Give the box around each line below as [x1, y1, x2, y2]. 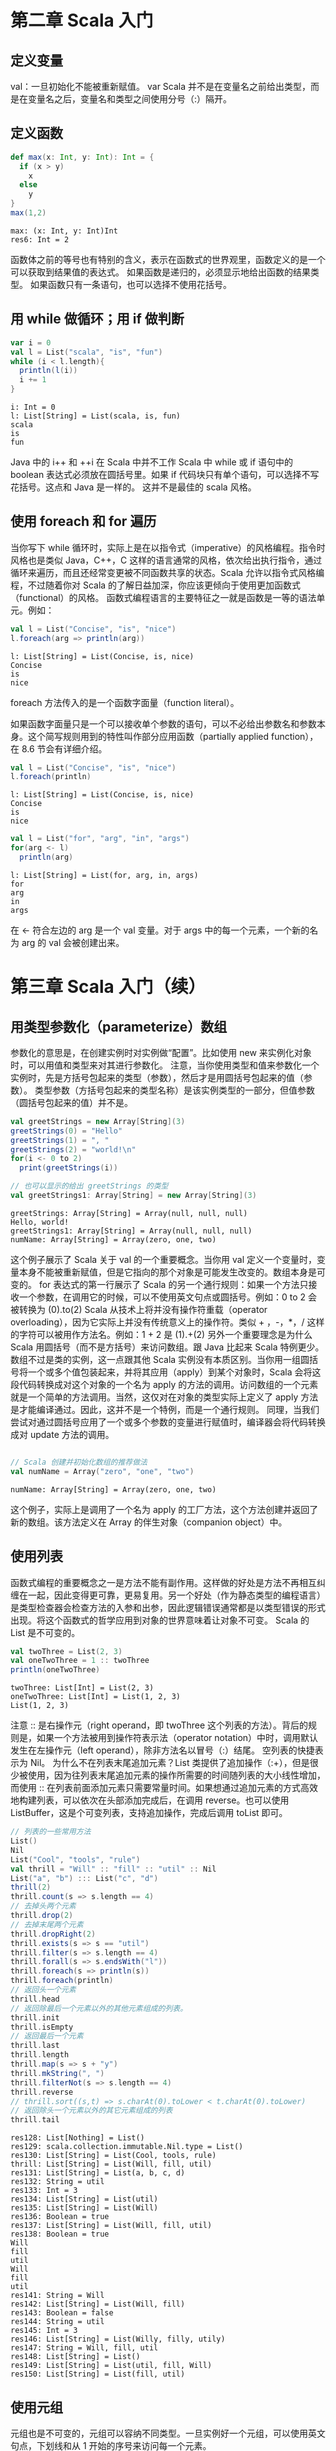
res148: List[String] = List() [10, 2352, 141, 2362]
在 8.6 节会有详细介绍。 [10, 742, 108, 755]
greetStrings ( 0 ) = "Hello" [10, 1126, 123, 1136]
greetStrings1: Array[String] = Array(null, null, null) [10, 1226, 253, 1236]
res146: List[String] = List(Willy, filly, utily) [10, 2334, 226, 2345]
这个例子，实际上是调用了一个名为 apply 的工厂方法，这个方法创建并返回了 [10, 1503, 319, 1515]
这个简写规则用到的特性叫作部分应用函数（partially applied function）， [27, 730, 319, 742]
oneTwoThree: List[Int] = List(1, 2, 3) [10, 1692, 182, 1702]
